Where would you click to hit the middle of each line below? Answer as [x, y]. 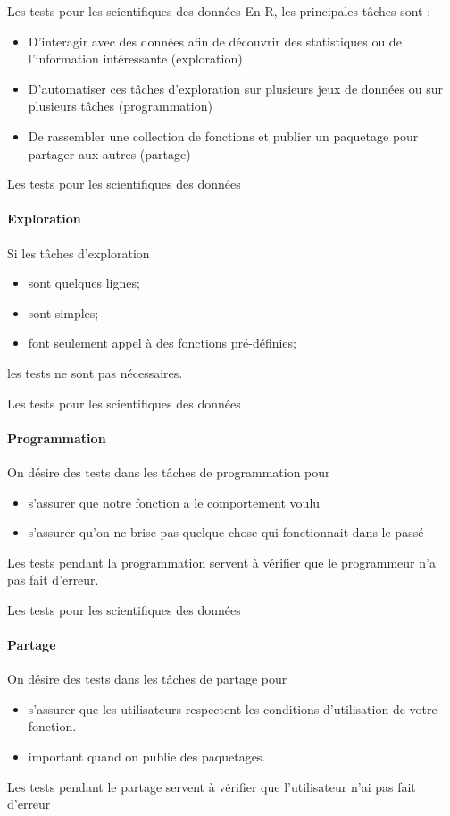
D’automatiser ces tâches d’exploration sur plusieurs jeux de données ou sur [235, 88]
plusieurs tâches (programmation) [120, 106]
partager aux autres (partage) [109, 153]
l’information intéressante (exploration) [135, 59]
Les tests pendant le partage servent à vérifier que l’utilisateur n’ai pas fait [212, 786]
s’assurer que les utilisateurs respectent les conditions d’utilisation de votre [233, 708]
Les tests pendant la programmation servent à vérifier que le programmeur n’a [221, 562]
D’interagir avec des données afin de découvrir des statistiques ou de [215, 41]
